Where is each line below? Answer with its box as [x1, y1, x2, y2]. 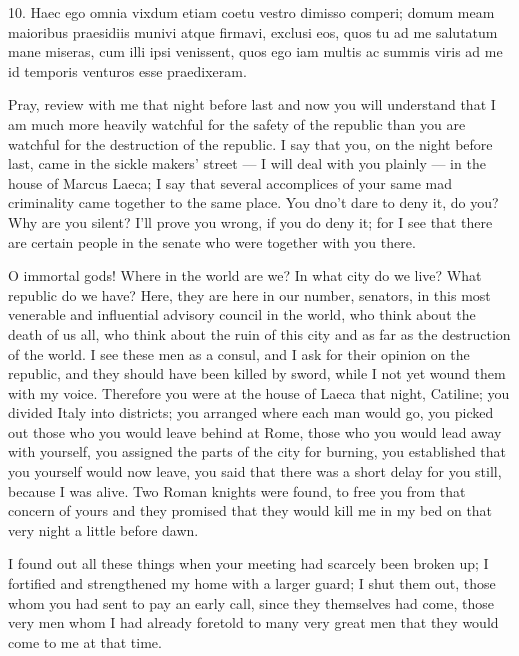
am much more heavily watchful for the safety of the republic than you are [8, 113, 466, 134]
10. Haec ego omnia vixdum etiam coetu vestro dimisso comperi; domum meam [8, 2, 495, 22]
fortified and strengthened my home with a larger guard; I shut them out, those [8, 573, 496, 594]
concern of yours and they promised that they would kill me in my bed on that [8, 500, 493, 521]
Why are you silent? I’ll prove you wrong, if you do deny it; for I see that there [8, 211, 493, 232]
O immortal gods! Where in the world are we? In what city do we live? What [8, 265, 482, 286]
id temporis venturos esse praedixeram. [8, 60, 247, 81]
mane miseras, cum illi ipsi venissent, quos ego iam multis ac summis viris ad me [8, 41, 503, 62]
